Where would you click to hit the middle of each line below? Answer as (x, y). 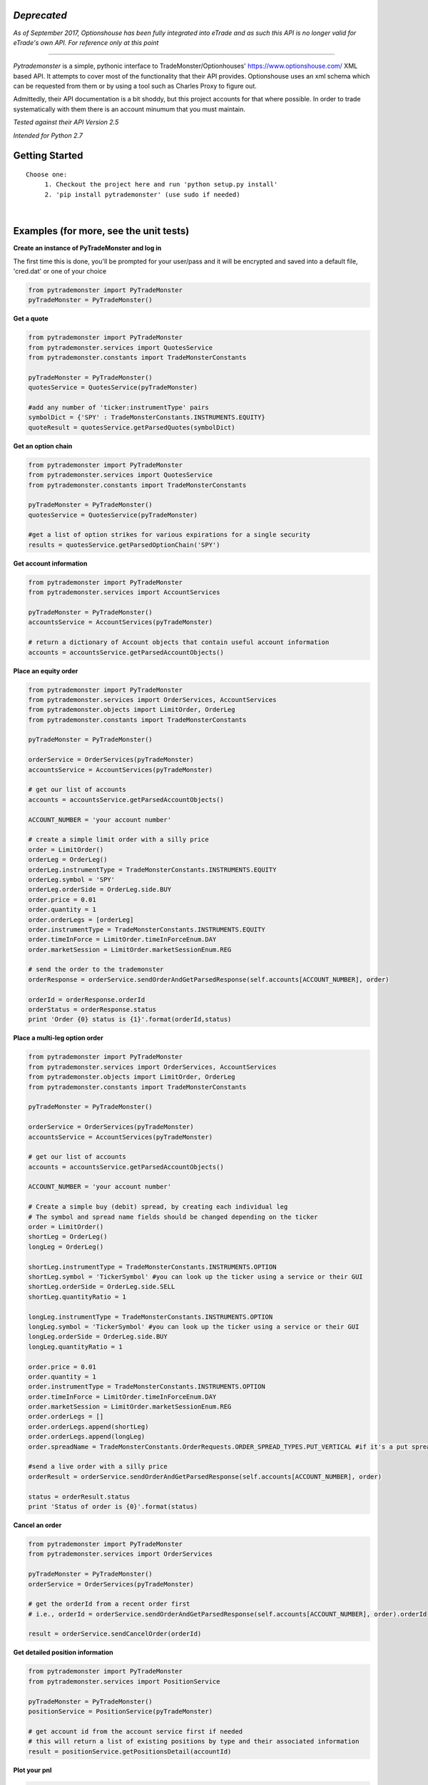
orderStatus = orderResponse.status (92, 1010)
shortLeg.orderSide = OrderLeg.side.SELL (102, 1287)
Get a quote (31, 318)
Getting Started (48, 156)
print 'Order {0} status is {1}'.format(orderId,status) (130, 1020)
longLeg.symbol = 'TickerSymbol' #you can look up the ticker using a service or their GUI (194, 1327)
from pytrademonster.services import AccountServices (124, 592)
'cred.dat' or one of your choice (60, 271)
